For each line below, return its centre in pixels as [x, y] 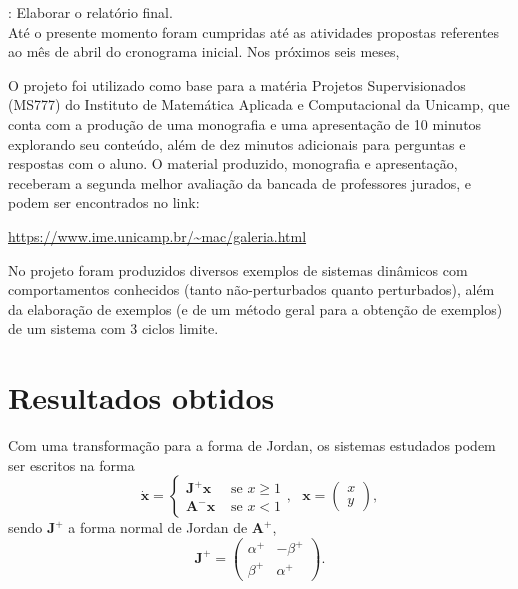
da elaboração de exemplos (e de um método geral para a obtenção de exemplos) [255, 308]
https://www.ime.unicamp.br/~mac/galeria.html [157, 235]
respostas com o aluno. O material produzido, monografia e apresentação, [233, 163]
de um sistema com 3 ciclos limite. [113, 328]
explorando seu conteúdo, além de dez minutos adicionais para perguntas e [237, 143]
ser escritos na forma [71, 464]
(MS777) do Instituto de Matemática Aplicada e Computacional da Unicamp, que [259, 104]
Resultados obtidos [141, 397]
